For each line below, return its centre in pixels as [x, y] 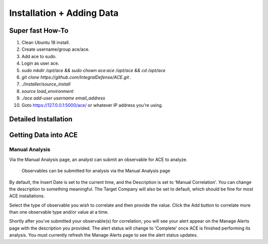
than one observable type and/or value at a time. [59, 212]
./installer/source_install [46, 84]
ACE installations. [27, 196]
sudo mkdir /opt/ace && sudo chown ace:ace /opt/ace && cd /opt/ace [94, 70]
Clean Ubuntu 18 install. [46, 43]
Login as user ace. [40, 63]
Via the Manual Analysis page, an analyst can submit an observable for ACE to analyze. [99, 160]
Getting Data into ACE [43, 135]
